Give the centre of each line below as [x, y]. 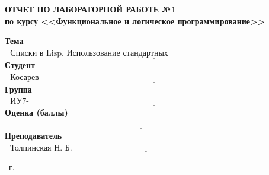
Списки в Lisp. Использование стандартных [89, 53]
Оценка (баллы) [36, 112]
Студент [20, 65]
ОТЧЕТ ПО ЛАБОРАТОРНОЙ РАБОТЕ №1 [90, 9]
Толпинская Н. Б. [41, 148]
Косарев [25, 77]
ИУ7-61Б [20, 102]
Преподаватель [33, 136]
